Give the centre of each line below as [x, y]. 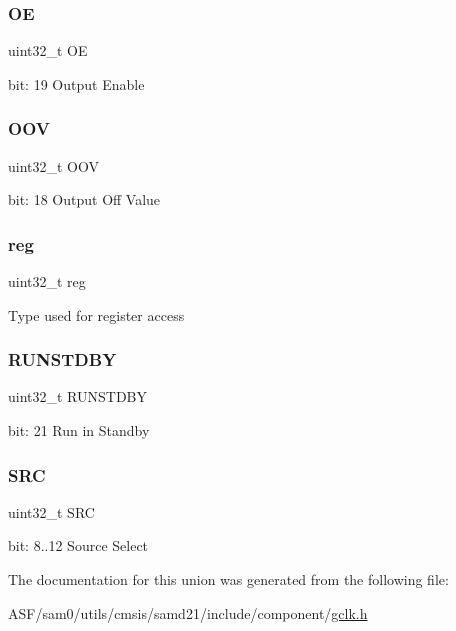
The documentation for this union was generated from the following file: [228, 579]
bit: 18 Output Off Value [84, 199]
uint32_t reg [47, 281]
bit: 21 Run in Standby [79, 430]
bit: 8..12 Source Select [78, 545]
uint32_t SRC [51, 511]
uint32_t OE [48, 50]
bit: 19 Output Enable [76, 83]
